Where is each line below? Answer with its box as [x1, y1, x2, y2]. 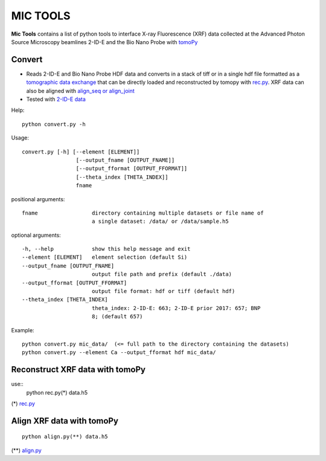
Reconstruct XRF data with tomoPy [11, 364, 146, 375]
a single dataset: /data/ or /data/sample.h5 [91, 218, 229, 225]
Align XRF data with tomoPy [11, 416, 119, 426]
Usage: [11, 134, 30, 141]
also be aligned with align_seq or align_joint [26, 87, 135, 94]
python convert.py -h [22, 121, 86, 127]
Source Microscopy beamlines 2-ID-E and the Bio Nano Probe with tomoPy [11, 38, 198, 45]
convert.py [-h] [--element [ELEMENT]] [22, 148, 140, 155]
